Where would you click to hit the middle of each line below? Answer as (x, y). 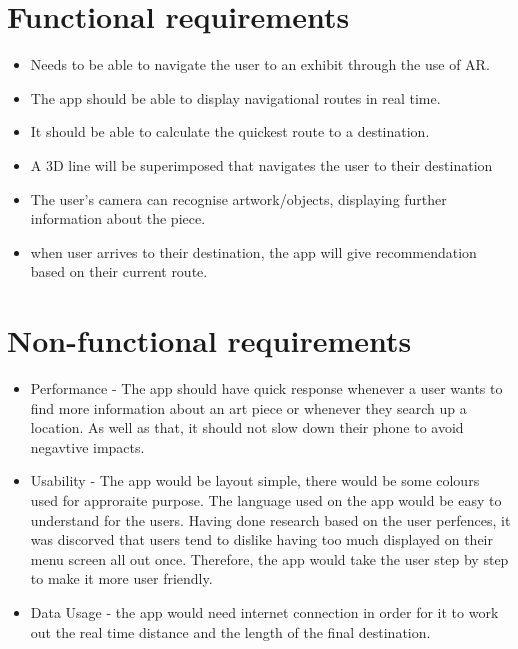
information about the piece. (118, 218)
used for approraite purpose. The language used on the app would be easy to (266, 499)
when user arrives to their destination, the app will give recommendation (253, 251)
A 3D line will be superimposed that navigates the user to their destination (261, 164)
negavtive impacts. (87, 446)
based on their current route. (119, 271)
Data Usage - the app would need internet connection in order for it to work (264, 611)
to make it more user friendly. (121, 578)
